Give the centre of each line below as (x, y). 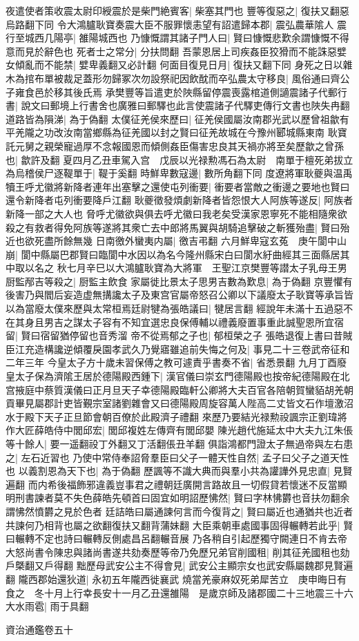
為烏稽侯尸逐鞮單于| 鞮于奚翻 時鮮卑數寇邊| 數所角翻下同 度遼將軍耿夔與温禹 (179, 173)
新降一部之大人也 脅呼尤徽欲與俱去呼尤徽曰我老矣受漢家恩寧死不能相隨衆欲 (176, 213)
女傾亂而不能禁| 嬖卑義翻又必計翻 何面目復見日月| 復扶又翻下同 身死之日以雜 (179, 65)
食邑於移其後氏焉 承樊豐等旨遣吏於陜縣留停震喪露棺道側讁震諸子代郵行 (186, 92)
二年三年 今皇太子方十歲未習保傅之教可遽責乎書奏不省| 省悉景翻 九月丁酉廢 (176, 362)
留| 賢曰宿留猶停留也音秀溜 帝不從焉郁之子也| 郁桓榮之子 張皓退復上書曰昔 (174, 335)
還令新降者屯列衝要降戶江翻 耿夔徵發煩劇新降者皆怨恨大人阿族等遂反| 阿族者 (179, 200)
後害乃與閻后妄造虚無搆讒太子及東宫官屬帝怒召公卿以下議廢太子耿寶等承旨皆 (179, 295)
